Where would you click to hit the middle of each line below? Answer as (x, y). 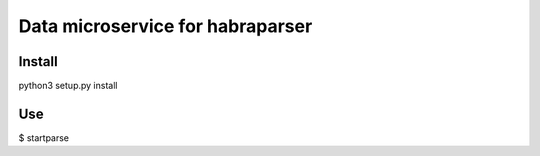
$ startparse (44, 137)
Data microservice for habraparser (165, 26)
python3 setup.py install (68, 86)
